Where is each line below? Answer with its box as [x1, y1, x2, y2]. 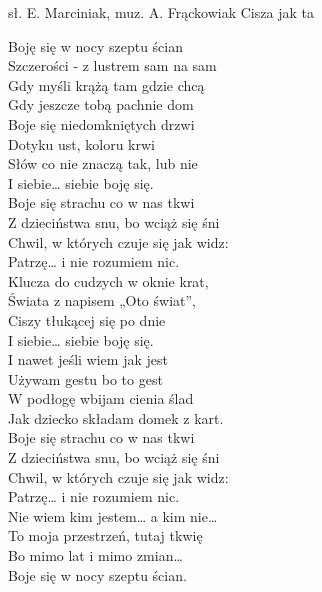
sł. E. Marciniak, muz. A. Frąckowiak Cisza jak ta [8, 2, 314, 22]
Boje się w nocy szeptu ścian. [8, 564, 187, 585]
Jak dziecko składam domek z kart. [8, 407, 224, 428]
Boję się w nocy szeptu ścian [8, 35, 183, 56]
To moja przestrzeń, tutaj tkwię [8, 525, 203, 546]
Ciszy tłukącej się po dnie [8, 309, 166, 330]
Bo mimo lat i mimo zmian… [8, 545, 183, 566]
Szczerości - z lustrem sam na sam [8, 55, 217, 76]
